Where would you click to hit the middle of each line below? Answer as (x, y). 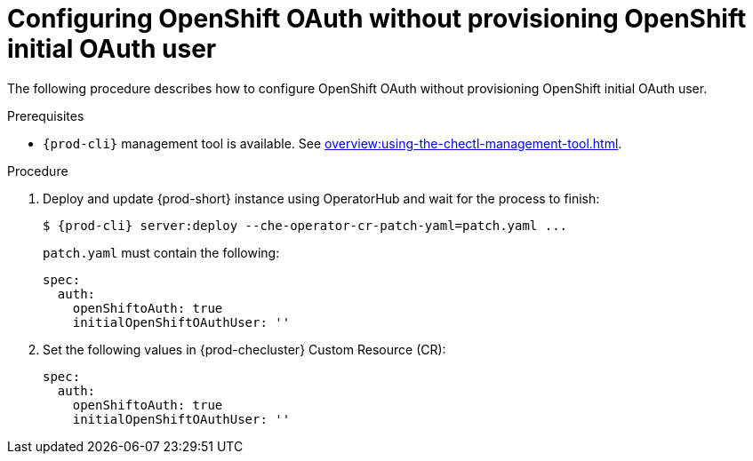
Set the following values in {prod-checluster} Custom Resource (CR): (244, 349)
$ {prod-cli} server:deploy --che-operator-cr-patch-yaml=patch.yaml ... (305, 225)
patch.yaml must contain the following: (161, 252)
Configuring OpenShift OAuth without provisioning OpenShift (377, 19)
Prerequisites (46, 115)
